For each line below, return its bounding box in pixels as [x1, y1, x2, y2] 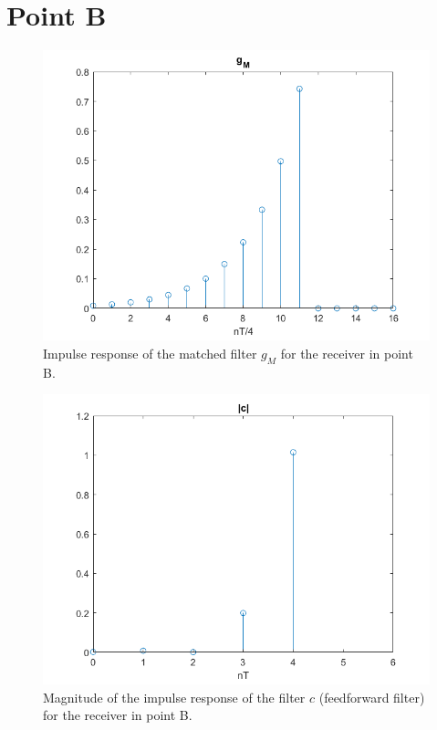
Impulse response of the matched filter [43, 343, 257, 362]
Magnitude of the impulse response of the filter [43, 687, 306, 706]
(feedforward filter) [318, 687, 425, 706]
